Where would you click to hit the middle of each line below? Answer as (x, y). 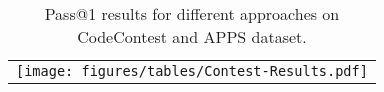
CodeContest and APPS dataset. (192, 36)
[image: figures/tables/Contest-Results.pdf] (192, 71)
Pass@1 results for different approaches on (192, 13)
